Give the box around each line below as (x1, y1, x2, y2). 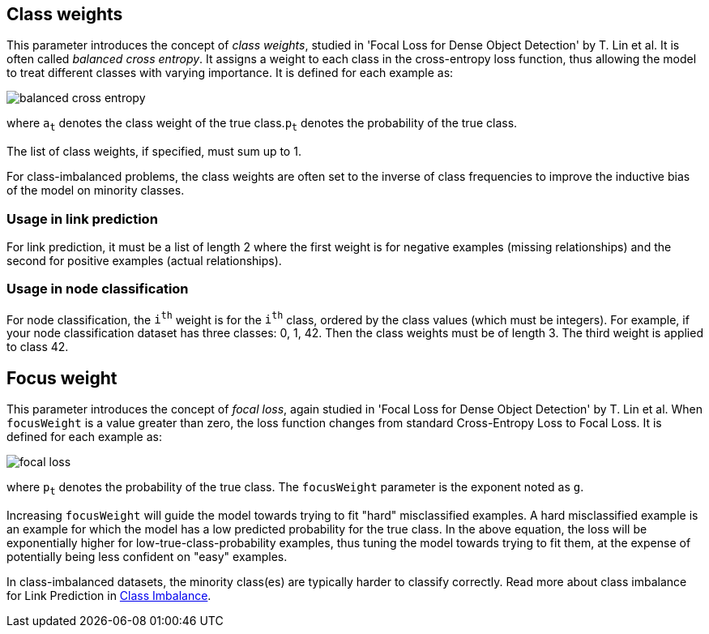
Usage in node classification (6, 281, 189, 298)
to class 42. (6, 340, 69, 354)
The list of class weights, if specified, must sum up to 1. (6, 144, 301, 159)
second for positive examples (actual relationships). (6, 253, 282, 268)
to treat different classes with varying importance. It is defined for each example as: (6, 66, 454, 80)
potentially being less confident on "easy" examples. (6, 550, 288, 564)
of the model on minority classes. (6, 183, 185, 198)
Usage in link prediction (6, 210, 158, 227)
